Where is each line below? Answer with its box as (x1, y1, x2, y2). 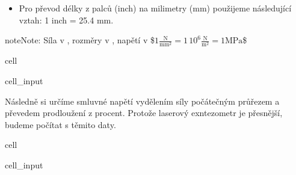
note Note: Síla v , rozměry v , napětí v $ (5, 34, 155, 46)
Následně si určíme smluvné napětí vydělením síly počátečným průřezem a (5, 94, 280, 107)
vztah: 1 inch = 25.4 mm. (19, 13, 114, 26)
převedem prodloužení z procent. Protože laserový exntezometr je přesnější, (5, 106, 283, 119)
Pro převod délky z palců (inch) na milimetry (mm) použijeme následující (19, 2, 292, 14)
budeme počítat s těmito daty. (5, 118, 116, 130)
